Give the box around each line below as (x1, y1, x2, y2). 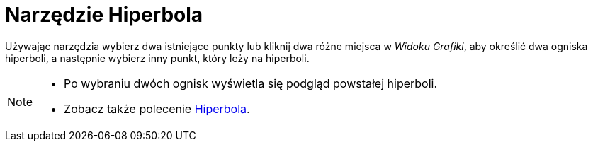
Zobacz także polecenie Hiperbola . (64, 101, 250, 116)
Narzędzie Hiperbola (5, 3, 203, 27)
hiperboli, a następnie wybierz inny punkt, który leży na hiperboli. (5, 52, 310, 64)
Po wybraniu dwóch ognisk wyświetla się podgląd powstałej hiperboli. (64, 76, 438, 90)
